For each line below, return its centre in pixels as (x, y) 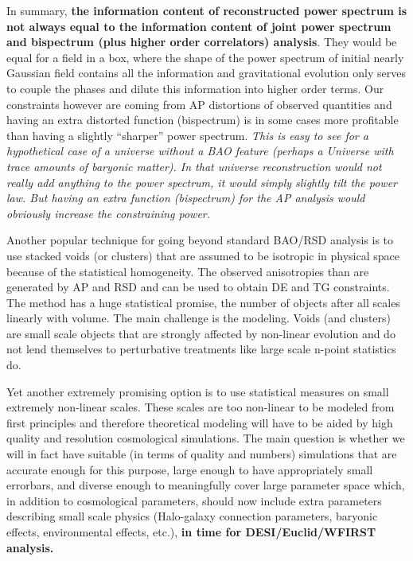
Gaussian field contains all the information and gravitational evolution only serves (206, 73)
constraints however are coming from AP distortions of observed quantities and (199, 104)
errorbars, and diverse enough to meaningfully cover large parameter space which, (206, 485)
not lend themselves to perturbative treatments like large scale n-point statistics (201, 349)
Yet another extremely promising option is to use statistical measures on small (198, 391)
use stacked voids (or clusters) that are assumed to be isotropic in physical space (203, 255)
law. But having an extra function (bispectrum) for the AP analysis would (186, 198)
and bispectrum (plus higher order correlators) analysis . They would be (202, 42)
